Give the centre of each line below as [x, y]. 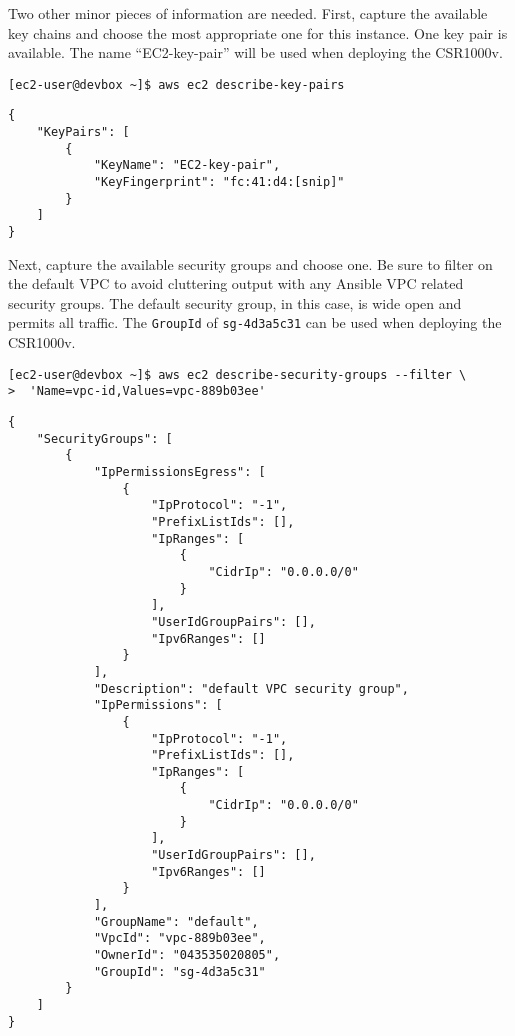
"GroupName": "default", [176, 921]
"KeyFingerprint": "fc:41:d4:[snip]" [219, 182]
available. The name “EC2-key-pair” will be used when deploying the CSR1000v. [255, 52]
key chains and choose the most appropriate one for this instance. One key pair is [258, 32]
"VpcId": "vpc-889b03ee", [179, 938]
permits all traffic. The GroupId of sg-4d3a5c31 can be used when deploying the [255, 322]
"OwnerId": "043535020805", [187, 955]
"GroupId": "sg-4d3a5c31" [179, 971]
